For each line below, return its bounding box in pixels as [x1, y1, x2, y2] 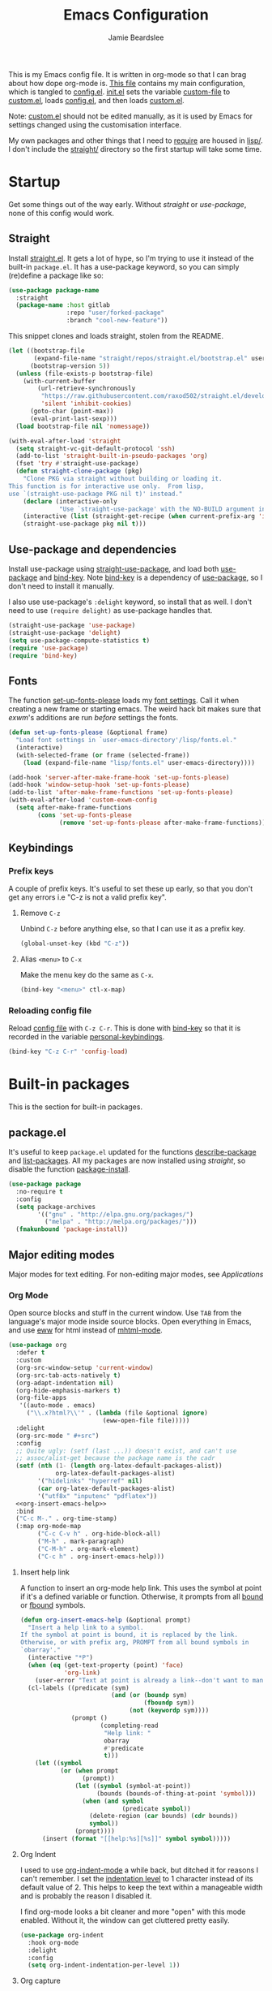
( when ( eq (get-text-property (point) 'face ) [28, 1661, 184, 1669]
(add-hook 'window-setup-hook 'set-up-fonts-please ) [8, 781, 190, 789]
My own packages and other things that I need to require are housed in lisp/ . [8, 136, 263, 145]
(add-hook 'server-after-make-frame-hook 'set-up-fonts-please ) [8, 773, 230, 781]
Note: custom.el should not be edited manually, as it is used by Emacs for [8, 111, 253, 121]
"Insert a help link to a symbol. [28, 1623, 144, 1631]
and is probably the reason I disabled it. [19, 1890, 152, 1901]
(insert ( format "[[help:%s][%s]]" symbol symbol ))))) [41, 1835, 232, 1843]
